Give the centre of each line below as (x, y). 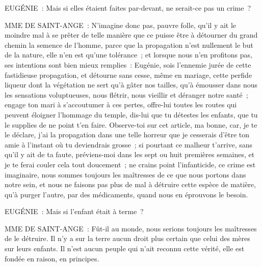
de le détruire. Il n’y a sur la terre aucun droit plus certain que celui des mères (127, 238)
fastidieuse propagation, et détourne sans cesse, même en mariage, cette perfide (128, 75)
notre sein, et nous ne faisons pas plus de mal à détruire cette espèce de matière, (130, 184)
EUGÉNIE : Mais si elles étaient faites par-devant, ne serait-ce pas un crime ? (128, 8)
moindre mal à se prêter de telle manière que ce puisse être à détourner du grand (131, 35)
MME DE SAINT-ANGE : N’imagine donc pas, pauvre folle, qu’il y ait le (121, 25)
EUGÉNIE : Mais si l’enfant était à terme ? (74, 211)
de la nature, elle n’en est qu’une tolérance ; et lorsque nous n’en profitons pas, (128, 55)
